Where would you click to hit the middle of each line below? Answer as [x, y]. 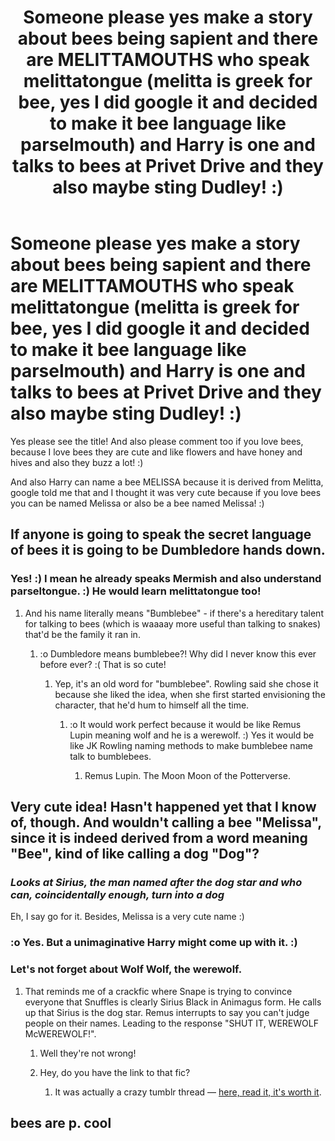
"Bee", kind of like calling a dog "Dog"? [135, 854]
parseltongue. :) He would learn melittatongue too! [136, 591]
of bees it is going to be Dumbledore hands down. [168, 550]
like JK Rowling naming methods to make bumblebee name [191, 745]
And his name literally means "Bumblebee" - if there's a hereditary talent [174, 613]
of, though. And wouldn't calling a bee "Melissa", [166, 822]
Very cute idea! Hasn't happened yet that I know [163, 807]
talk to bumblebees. [110, 756]
